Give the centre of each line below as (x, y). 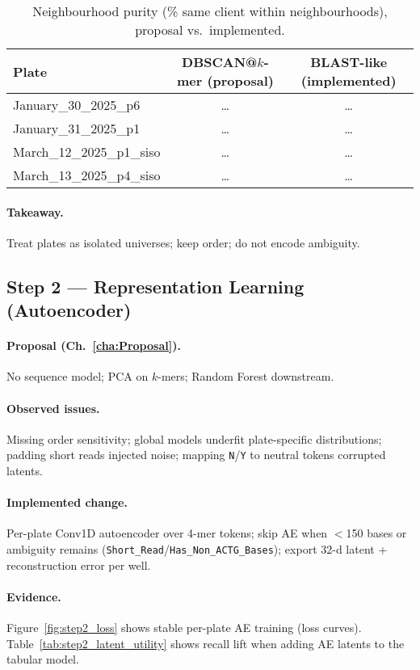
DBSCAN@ (220, 62)
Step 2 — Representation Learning (155, 286)
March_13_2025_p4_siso (87, 175)
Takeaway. (35, 211)
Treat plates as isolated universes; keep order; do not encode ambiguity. (183, 242)
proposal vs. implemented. (210, 29)
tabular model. (43, 659)
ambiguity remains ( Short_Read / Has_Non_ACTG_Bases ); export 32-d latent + (197, 548)
